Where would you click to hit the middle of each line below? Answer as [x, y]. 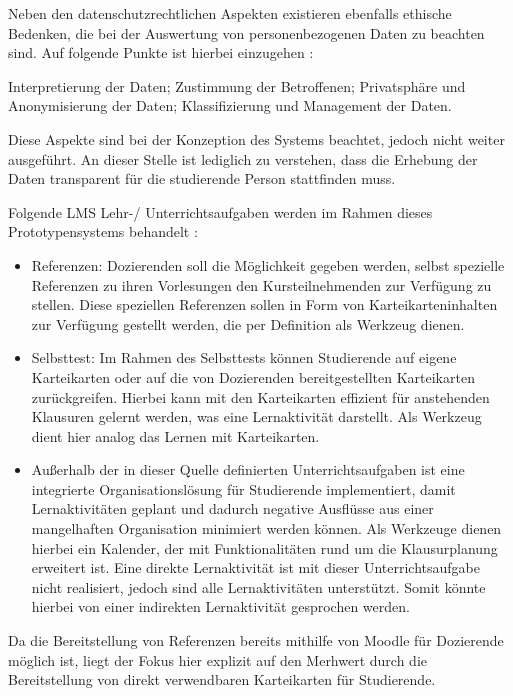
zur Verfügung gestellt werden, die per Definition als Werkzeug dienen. [248, 323]
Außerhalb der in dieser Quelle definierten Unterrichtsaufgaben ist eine [248, 469]
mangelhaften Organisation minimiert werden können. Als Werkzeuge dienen [266, 528]
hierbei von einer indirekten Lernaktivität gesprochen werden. [220, 606]
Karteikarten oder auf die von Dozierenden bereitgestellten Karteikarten [253, 376]
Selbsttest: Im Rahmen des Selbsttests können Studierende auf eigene [244, 357]
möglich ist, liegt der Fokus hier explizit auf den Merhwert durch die [218, 659]
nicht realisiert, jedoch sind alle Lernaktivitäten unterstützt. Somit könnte [258, 586]
